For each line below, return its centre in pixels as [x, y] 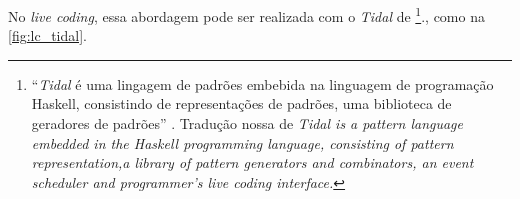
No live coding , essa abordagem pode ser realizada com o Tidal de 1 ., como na [246, 14]
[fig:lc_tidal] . [47, 35]
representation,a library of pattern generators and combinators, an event [252, 162]
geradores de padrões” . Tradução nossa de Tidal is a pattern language [247, 123]
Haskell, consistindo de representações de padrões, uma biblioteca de [241, 103]
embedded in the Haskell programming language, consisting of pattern [242, 142]
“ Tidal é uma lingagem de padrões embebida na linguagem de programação [262, 83]
